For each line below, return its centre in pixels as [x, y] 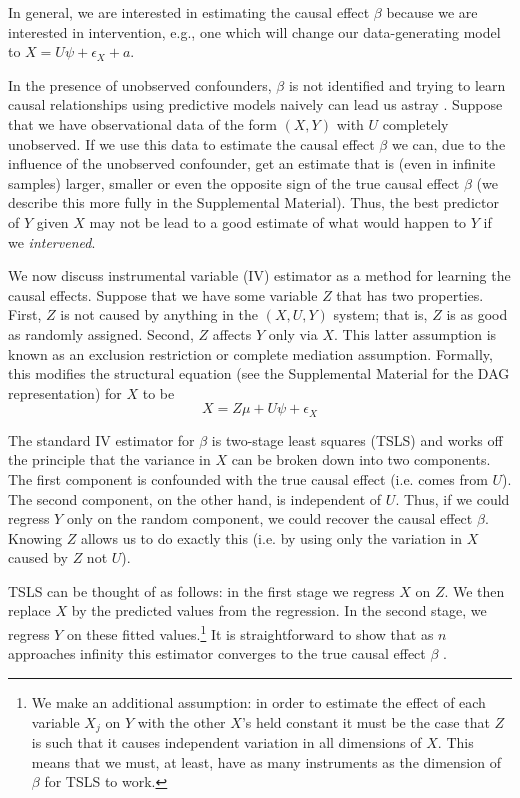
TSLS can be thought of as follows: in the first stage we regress [201, 590]
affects [232, 333]
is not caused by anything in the [159, 314]
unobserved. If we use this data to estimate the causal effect [191, 143]
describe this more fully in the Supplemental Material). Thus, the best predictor [253, 202]
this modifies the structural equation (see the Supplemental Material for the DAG [259, 373]
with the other [181, 721]
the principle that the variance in [109, 459]
